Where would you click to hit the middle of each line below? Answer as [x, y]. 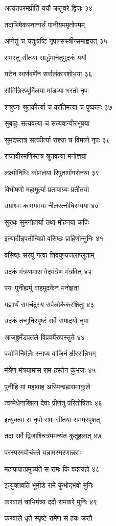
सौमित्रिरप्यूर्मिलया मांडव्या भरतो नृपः [47, 90]
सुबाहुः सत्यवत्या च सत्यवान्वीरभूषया [47, 123]
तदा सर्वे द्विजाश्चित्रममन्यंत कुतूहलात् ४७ [53, 436]
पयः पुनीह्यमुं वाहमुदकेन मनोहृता [42, 288]
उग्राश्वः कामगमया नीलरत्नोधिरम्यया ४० [52, 205]
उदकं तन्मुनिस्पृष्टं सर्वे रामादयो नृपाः [47, 321]
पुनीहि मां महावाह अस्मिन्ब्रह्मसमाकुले [47, 386]
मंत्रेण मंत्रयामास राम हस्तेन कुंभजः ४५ [50, 370]
